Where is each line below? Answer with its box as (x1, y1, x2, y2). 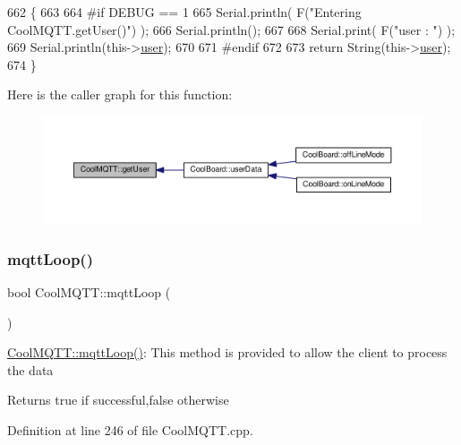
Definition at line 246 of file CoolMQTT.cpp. (7, 421, 253, 440)
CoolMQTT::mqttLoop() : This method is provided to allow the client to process (7, 343, 448, 362)
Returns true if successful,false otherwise (7, 390, 229, 409)
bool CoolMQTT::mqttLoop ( (7, 283, 171, 302)
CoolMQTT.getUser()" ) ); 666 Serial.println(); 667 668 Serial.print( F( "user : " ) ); (7, 20, 456, 39)
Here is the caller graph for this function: (7, 85, 233, 104)
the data (7, 360, 54, 379)
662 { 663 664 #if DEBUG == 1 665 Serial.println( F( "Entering (7, 3, 362, 21)
